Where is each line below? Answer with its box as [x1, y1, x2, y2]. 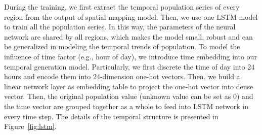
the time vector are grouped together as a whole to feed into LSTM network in [4, 100, 249, 111]
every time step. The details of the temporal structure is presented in [4, 111, 219, 121]
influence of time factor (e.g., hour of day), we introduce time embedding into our [4, 51, 257, 61]
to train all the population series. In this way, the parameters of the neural [4, 21, 236, 32]
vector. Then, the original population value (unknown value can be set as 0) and [4, 91, 253, 102]
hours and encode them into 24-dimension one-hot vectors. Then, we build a [4, 71, 240, 82]
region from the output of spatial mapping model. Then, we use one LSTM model [4, 11, 258, 22]
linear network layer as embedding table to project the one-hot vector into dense [4, 81, 253, 91]
